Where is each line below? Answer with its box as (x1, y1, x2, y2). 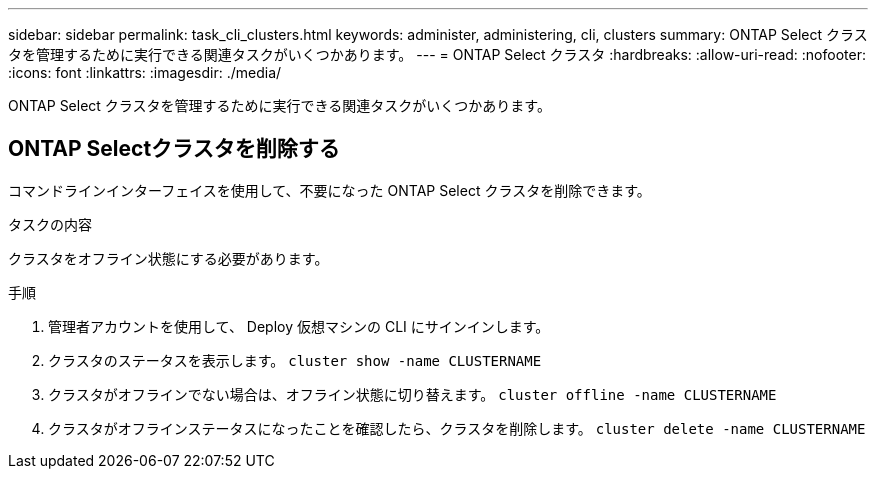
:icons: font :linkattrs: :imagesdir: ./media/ (8, 64, 282, 81)
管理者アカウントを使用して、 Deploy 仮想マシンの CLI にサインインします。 (48, 317, 550, 335)
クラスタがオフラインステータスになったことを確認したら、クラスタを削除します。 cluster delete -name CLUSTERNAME (48, 419, 866, 437)
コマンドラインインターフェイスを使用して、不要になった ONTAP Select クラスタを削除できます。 (8, 181, 651, 199)
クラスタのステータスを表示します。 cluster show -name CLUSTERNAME (48, 351, 542, 369)
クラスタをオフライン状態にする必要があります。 (8, 249, 329, 267)
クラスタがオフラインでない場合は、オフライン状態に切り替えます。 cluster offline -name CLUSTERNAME (48, 385, 777, 403)
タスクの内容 (8, 215, 92, 233)
